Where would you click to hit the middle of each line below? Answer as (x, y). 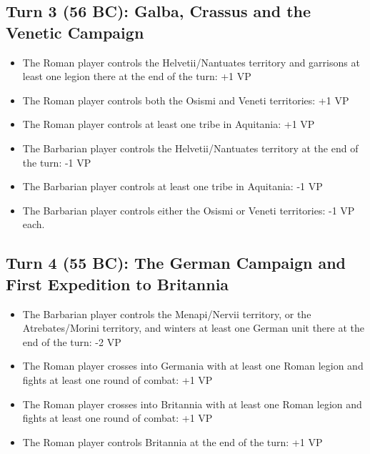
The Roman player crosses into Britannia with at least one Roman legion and (192, 404)
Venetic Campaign (75, 32)
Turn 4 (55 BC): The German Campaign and (176, 263)
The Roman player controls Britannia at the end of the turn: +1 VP (172, 441)
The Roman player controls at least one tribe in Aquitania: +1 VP (169, 124)
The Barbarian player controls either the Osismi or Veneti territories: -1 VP (189, 210)
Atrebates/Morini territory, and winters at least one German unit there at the (194, 328)
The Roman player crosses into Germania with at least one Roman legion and (193, 366)
